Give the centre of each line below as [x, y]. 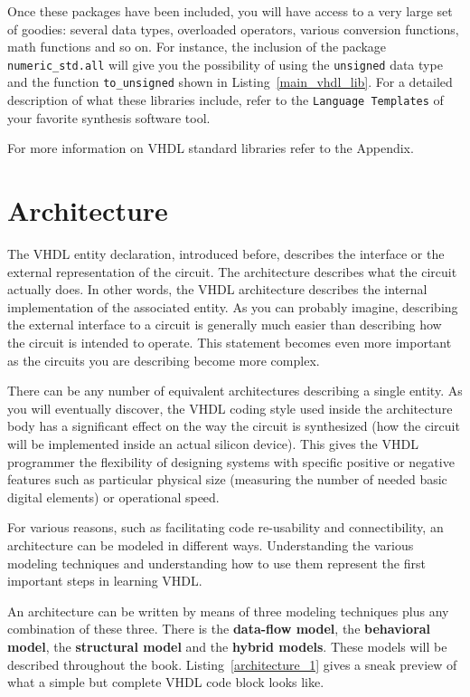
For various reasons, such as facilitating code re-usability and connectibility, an [226, 527]
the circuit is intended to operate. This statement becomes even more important [230, 343]
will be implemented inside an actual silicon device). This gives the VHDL [213, 444]
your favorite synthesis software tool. [109, 117]
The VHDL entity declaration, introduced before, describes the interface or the [226, 254]
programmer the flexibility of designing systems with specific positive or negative [231, 461]
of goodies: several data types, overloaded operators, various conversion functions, [233, 29]
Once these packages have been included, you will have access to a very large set [230, 11]
